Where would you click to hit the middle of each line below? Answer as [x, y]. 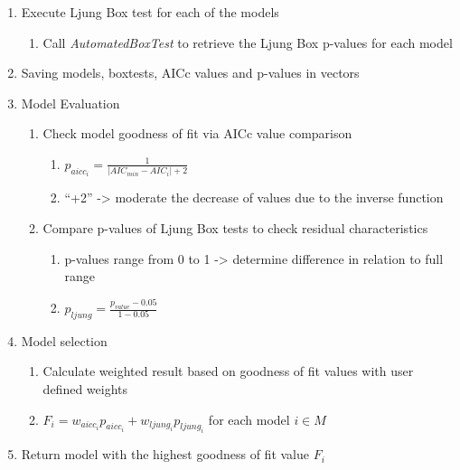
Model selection [64, 340]
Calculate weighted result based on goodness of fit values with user [228, 371]
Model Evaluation [70, 103]
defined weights [85, 389]
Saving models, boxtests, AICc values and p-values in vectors [190, 73]
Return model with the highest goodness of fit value [165, 454]
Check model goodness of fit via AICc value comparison [197, 133]
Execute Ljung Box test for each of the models [150, 12]
